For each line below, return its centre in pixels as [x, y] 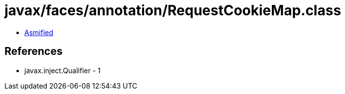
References [34, 51]
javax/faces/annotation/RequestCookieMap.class [173, 10]
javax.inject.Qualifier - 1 [63, 70]
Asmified [39, 32]
